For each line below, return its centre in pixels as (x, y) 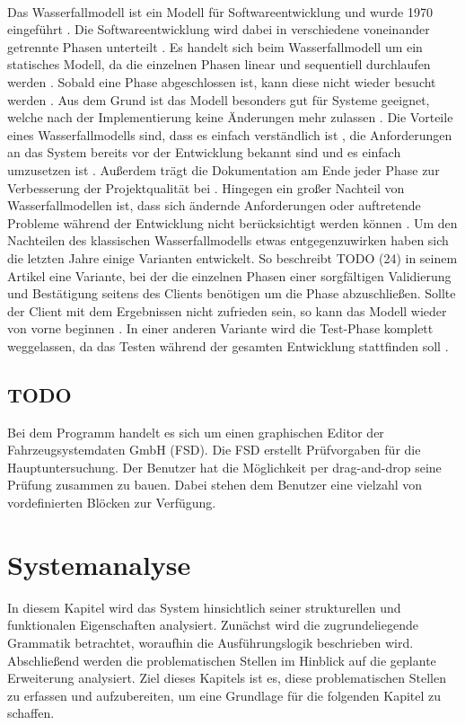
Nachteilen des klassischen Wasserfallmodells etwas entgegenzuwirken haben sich (228, 240)
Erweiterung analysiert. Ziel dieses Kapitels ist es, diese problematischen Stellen (227, 678)
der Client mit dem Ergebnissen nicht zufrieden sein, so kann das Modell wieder (227, 310)
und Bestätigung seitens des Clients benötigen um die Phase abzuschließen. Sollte (232, 293)
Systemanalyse (99, 564)
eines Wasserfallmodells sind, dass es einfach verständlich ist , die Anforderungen (230, 134)
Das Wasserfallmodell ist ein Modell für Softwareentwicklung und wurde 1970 (220, 11)
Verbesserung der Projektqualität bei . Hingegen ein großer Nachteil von (206, 187)
